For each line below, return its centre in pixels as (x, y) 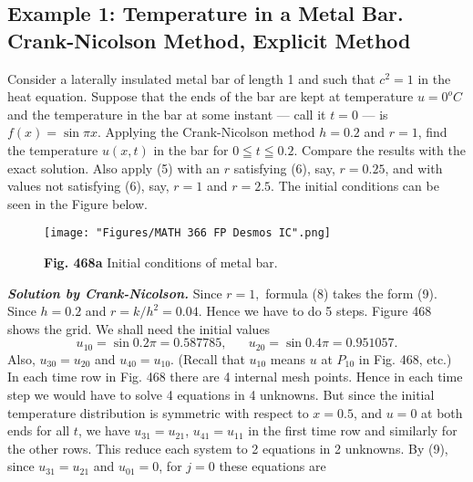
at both (442, 412)
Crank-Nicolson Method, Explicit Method (209, 40)
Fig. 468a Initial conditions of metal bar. (161, 262)
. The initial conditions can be (355, 186)
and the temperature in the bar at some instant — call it (167, 114)
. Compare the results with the (380, 149)
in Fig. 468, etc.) (405, 358)
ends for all (39, 430)
